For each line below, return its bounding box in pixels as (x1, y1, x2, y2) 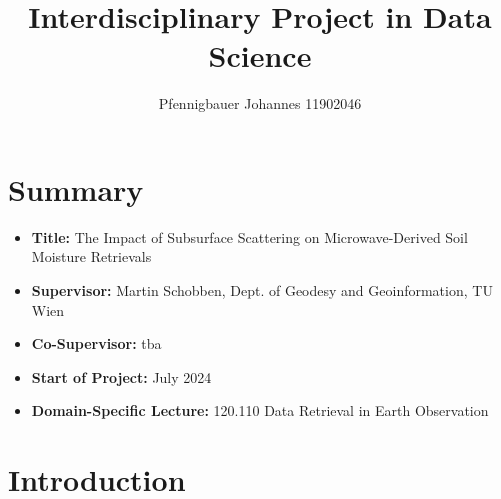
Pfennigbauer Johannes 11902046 (158, 93, 362, 114)
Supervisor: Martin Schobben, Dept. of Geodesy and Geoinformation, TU (31, 280, 493, 301)
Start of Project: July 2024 (31, 366, 212, 387)
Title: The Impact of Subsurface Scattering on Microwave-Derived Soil (31, 226, 468, 247)
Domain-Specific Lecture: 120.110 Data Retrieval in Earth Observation (31, 400, 489, 421)
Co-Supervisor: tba (31, 333, 162, 354)
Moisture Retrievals (31, 246, 152, 267)
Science (208, 35, 312, 76)
